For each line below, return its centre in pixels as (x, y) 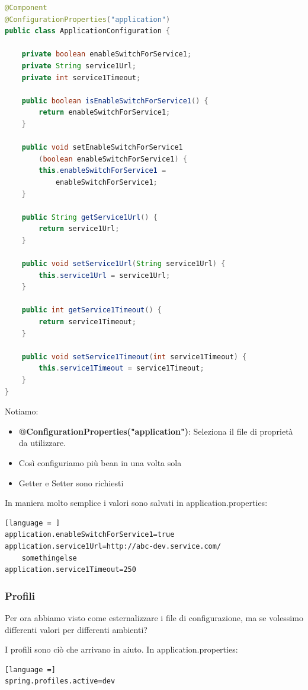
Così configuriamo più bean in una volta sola (100, 462)
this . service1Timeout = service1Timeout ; (121, 368)
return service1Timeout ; (87, 322)
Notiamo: (22, 411)
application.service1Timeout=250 (70, 570)
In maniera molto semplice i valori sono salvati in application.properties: (136, 503)
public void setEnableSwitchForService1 (102, 148)
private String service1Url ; (79, 66)
